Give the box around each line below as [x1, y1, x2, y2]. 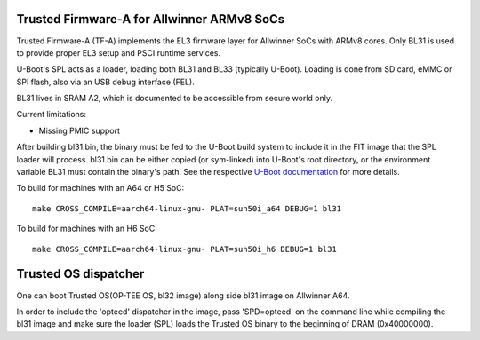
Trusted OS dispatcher [16, 266, 145, 281]
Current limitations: [16, 109, 86, 120]
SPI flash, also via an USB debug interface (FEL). [16, 76, 195, 87]
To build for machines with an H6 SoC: [16, 223, 157, 234]
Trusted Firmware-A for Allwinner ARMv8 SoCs [16, 12, 285, 27]
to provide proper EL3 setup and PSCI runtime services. [16, 47, 221, 58]
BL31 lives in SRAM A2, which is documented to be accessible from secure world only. [16, 93, 333, 104]
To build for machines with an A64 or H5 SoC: [16, 183, 185, 194]
